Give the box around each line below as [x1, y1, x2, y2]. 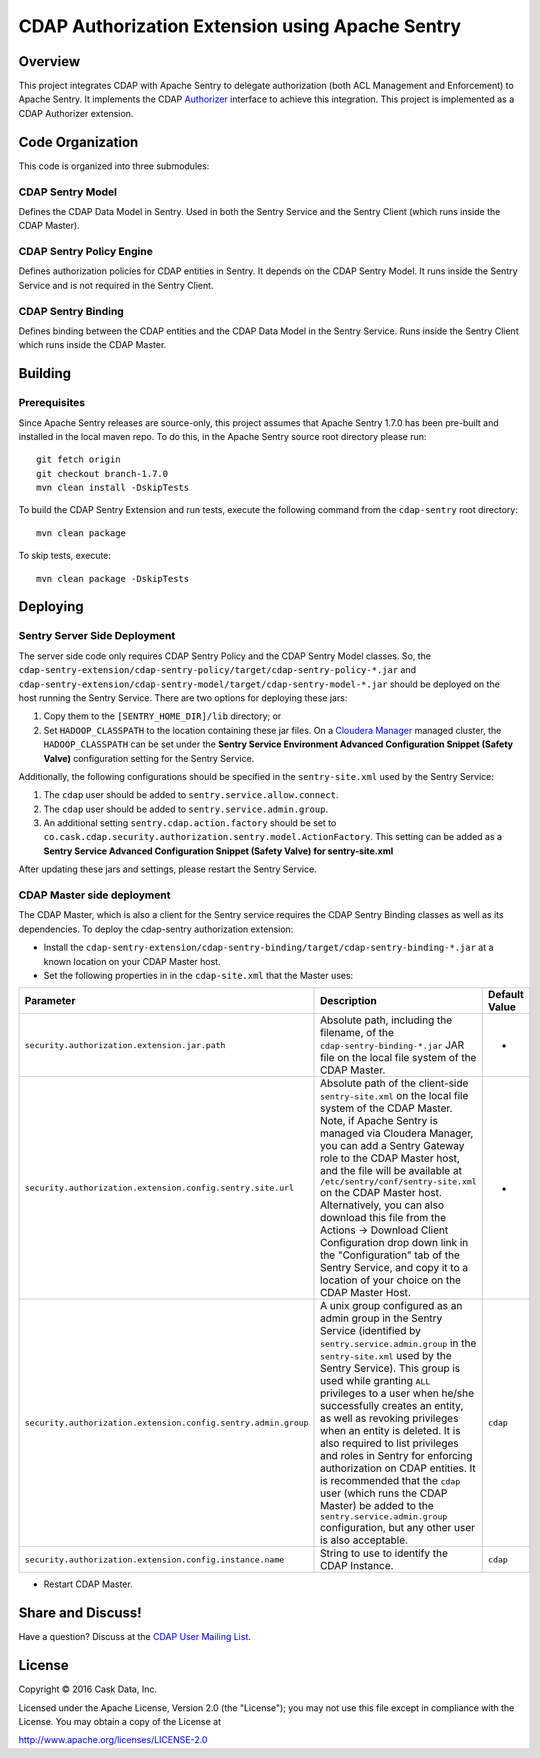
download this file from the [320, 1211, 447, 1225]
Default [488, 988, 524, 1002]
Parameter [24, 994, 76, 1008]
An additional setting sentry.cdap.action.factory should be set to [43, 817, 337, 829]
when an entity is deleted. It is [320, 1424, 461, 1438]
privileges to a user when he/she [320, 1386, 475, 1400]
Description [320, 994, 377, 1008]
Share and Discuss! [18, 1605, 142, 1622]
